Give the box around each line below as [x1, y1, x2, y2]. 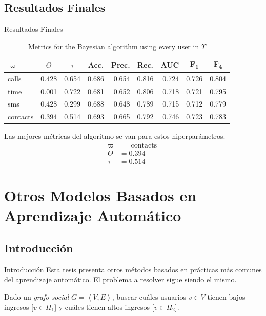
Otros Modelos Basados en [4, 185, 197, 206]
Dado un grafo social [4, 291, 69, 302]
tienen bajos [207, 291, 245, 302]
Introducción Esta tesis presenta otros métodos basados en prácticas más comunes [4, 264, 262, 275]
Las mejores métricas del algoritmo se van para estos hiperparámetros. [4, 131, 226, 141]
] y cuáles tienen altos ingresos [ [54, 301, 154, 312]
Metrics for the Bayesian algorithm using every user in [28, 40, 199, 51]
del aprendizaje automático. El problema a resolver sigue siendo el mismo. [4, 274, 237, 285]
